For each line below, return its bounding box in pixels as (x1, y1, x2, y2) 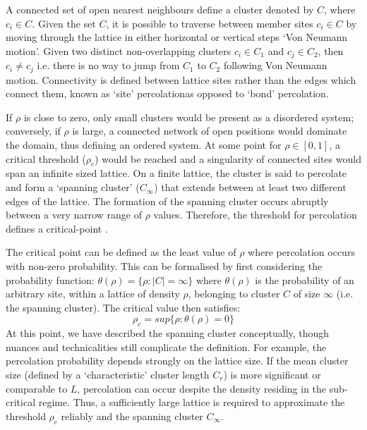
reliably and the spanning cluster (61, 408, 203, 423)
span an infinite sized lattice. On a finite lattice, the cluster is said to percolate (6, 166, 347, 180)
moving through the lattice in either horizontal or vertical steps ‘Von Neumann (6, 30, 348, 44)
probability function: (6, 272, 95, 287)
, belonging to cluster (188, 286, 280, 301)
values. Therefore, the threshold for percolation (153, 207, 357, 222)
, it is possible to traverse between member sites (106, 16, 313, 30)
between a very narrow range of (6, 207, 143, 222)
